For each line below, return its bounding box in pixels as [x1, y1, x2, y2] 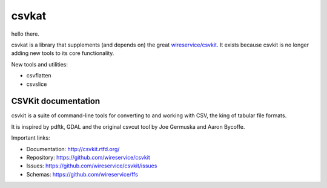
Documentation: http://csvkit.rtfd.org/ [26, 145, 120, 152]
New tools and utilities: [11, 60, 68, 68]
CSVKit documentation [11, 96, 101, 106]
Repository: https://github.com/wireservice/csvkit [26, 154, 151, 161]
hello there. [11, 30, 39, 37]
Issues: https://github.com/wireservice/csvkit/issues [26, 162, 157, 169]
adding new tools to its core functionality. [11, 50, 114, 57]
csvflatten [26, 72, 51, 79]
